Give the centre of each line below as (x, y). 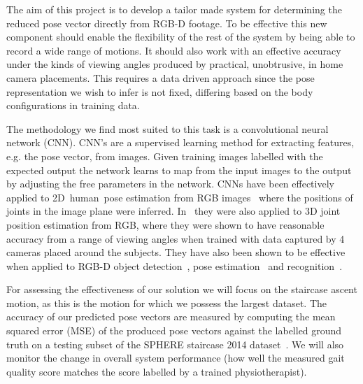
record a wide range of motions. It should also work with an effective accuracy (174, 50)
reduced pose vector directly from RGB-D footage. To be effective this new (167, 23)
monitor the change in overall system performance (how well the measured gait (176, 358)
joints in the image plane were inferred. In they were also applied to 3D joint (173, 211)
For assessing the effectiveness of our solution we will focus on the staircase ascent (182, 289)
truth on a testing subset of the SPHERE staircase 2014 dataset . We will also (175, 344)
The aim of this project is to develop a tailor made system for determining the (174, 9)
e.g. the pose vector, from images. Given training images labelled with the (165, 156)
